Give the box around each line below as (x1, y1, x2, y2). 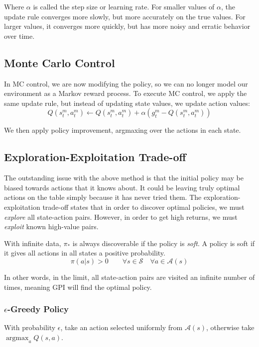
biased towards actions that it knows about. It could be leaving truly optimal (4, 182, 240, 192)
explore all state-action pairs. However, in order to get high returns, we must (4, 211, 238, 222)
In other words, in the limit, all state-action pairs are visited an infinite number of (4, 271, 255, 282)
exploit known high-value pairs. (4, 221, 99, 232)
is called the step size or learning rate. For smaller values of (33, 1, 215, 11)
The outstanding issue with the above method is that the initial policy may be (4, 173, 244, 183)
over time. (4, 30, 35, 41)
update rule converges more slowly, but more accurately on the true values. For (4, 11, 246, 21)
